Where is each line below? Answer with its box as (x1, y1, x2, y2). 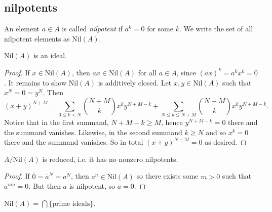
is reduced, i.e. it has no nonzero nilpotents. (42, 153, 178, 164)
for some (147, 23, 173, 34)
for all (138, 67, 157, 77)
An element (4, 23, 40, 34)
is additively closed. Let (98, 77, 172, 88)
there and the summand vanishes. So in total (4, 137, 143, 147)
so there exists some (136, 171, 199, 181)
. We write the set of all (179, 23, 253, 34)
